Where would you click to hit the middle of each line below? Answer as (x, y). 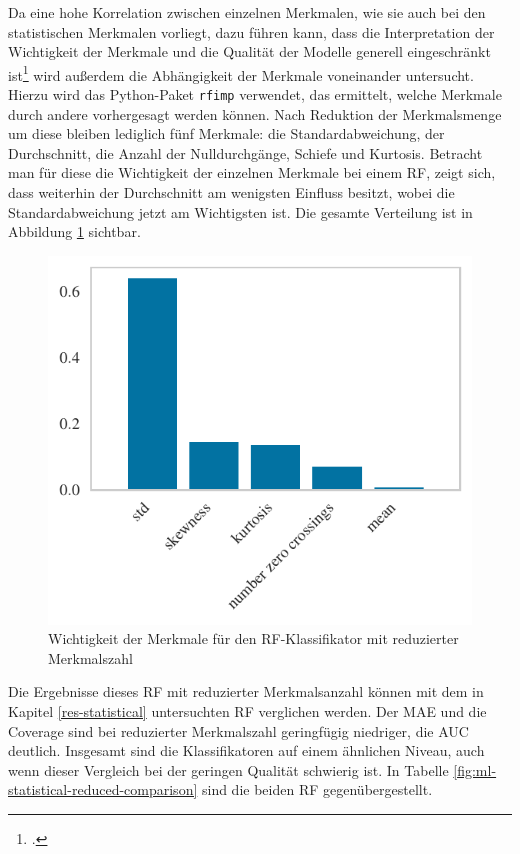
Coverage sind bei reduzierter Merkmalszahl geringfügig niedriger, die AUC (238, 730)
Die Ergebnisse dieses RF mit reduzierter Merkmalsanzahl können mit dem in (246, 691)
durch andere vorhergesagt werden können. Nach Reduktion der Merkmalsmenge (255, 113)
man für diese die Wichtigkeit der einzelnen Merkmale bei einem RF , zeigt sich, (252, 172)
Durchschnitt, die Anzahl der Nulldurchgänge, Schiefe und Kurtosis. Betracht (245, 152)
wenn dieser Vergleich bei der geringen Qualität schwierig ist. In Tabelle (228, 769)
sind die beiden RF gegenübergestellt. (317, 789)
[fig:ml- (475, 769)
